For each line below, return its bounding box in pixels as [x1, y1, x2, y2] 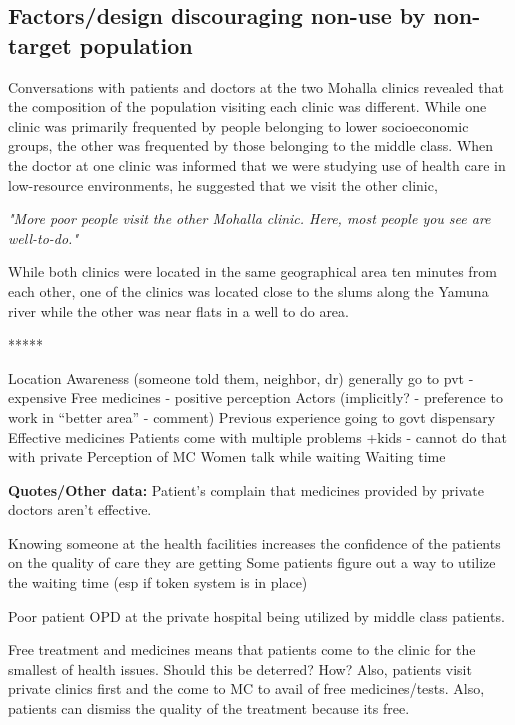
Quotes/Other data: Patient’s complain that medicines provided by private [8, 479, 484, 500]
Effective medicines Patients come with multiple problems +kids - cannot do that [8, 426, 507, 447]
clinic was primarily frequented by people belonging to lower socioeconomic [8, 115, 469, 136]
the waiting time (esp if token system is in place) [8, 572, 308, 593]
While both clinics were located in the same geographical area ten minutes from [8, 261, 497, 282]
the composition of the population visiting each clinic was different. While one [8, 96, 487, 117]
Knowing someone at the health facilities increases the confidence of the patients [8, 532, 501, 553]
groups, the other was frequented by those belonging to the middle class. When [8, 135, 494, 156]
